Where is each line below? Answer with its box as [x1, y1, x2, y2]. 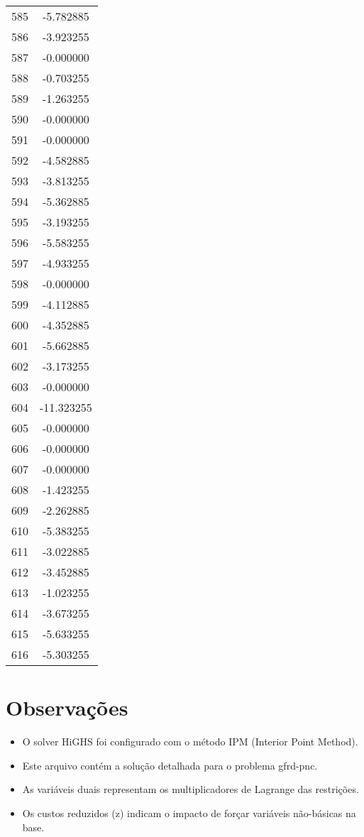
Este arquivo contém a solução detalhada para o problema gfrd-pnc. [22, 757, 318, 772]
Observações [6, 693, 128, 722]
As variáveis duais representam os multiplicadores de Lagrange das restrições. [22, 782, 359, 797]
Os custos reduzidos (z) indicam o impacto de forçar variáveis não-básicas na [22, 805, 356, 820]
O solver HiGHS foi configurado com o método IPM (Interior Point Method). [22, 734, 358, 749]
